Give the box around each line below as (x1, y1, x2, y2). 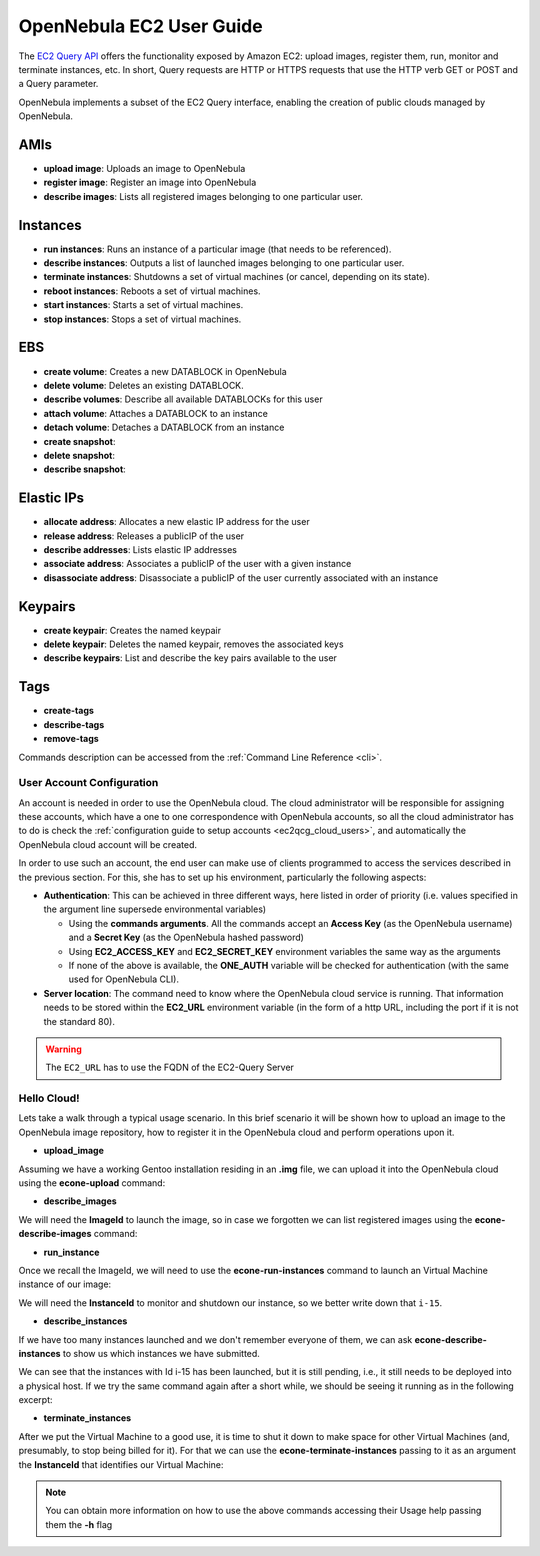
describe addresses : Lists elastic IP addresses (43, 543, 237, 555)
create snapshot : (43, 435, 116, 447)
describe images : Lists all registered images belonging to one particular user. (43, 190, 364, 202)
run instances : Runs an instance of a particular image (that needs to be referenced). (43, 243, 392, 255)
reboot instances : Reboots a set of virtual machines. (43, 285, 261, 297)
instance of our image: (18, 1278, 112, 1290)
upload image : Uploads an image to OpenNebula (43, 163, 246, 175)
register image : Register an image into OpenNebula (43, 176, 257, 189)
